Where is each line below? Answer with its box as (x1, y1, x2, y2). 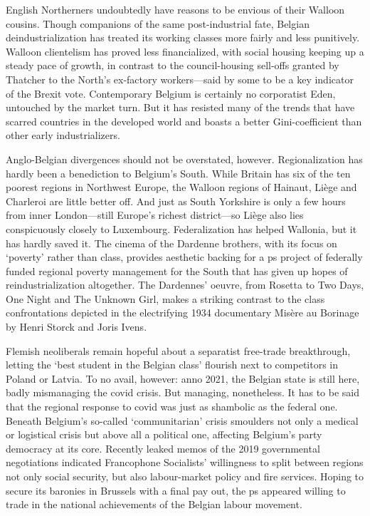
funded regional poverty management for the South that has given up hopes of (6, 263, 348, 278)
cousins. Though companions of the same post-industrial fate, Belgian (6, 16, 310, 31)
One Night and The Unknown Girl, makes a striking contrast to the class (6, 291, 325, 306)
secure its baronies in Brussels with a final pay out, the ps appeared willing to (6, 483, 346, 497)
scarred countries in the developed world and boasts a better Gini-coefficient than (6, 113, 362, 128)
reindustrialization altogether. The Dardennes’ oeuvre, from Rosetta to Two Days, (6, 277, 364, 292)
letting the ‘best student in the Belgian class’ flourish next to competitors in (6, 357, 339, 372)
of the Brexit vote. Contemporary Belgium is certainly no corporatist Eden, (6, 86, 336, 100)
